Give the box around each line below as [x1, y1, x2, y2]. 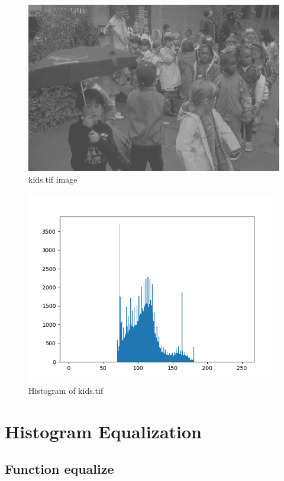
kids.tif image [28, 173, 78, 185]
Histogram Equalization [5, 419, 202, 443]
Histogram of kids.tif [28, 384, 104, 397]
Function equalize [5, 460, 114, 478]
